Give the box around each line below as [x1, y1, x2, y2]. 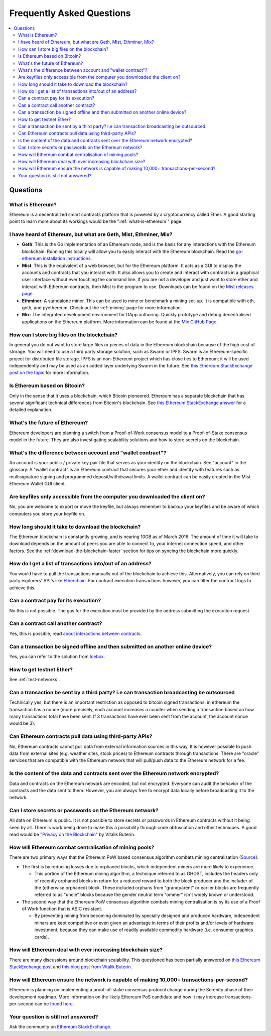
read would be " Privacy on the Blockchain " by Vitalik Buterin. [9, 831, 135, 838]
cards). [34, 934, 50, 940]
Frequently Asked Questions [9, 8, 131, 19]
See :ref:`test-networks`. [9, 677, 60, 683]
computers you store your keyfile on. [9, 510, 85, 516]
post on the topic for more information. [9, 369, 90, 376]
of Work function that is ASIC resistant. [22, 906, 102, 912]
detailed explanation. [9, 407, 53, 413]
